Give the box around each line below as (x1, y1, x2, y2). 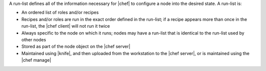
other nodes (21, 36, 46, 42)
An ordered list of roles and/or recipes (21, 10, 99, 16)
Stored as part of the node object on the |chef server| (21, 44, 131, 50)
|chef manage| (21, 57, 51, 63)
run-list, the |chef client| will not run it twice (21, 23, 110, 29)
